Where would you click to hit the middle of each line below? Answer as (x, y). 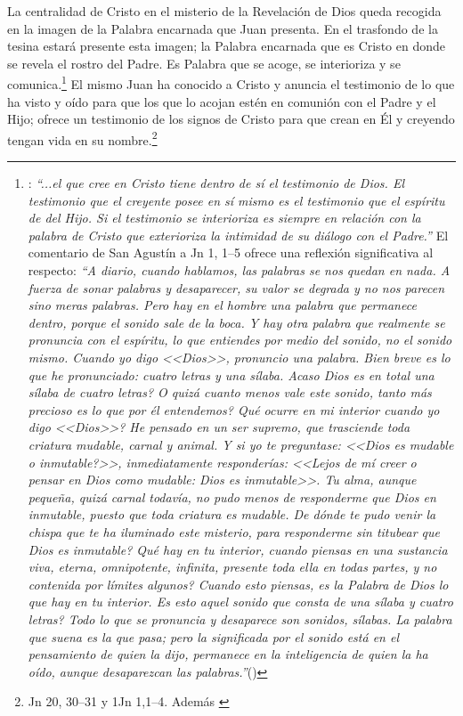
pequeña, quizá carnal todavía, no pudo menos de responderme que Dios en (232, 496)
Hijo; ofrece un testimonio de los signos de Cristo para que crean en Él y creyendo (231, 119)
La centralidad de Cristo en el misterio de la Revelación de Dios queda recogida (224, 11)
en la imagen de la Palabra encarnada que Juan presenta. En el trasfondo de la (223, 28)
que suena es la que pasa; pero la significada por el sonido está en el (213, 636)
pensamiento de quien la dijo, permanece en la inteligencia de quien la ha (228, 654)
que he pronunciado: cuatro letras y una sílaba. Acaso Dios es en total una (231, 374)
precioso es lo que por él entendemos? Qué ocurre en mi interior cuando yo (234, 409)
